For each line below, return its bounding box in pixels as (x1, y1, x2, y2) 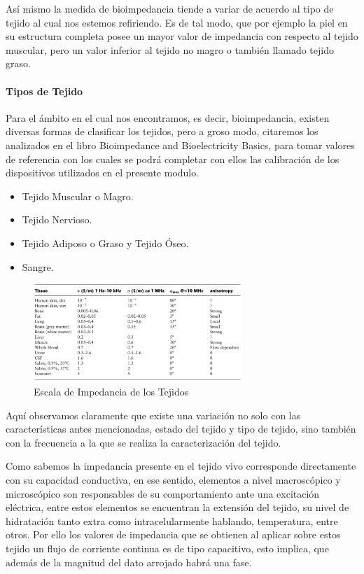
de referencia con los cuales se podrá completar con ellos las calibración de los (6, 151, 339, 166)
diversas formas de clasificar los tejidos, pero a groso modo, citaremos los (6, 124, 318, 139)
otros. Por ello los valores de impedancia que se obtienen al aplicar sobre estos (6, 527, 341, 542)
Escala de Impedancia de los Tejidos (34, 384, 189, 399)
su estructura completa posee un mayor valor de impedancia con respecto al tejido (6, 29, 358, 43)
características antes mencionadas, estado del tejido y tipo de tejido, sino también (6, 421, 356, 436)
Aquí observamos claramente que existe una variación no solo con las (6, 407, 301, 422)
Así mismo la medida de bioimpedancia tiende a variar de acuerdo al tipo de (6, 1, 334, 15)
